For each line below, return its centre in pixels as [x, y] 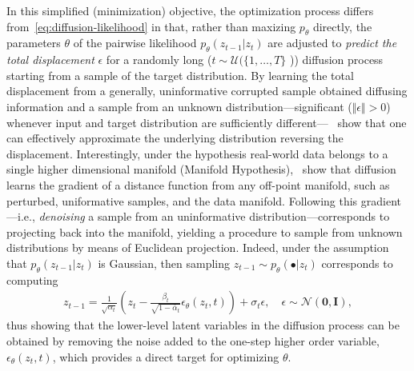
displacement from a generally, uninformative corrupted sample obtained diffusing [207, 91]
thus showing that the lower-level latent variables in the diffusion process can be [203, 325]
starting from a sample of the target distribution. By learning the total [180, 75]
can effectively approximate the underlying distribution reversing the [175, 138]
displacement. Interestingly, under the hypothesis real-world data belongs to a [197, 153]
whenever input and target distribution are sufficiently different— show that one [207, 122]
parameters [34, 43]
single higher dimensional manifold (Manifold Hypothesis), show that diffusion [201, 169]
